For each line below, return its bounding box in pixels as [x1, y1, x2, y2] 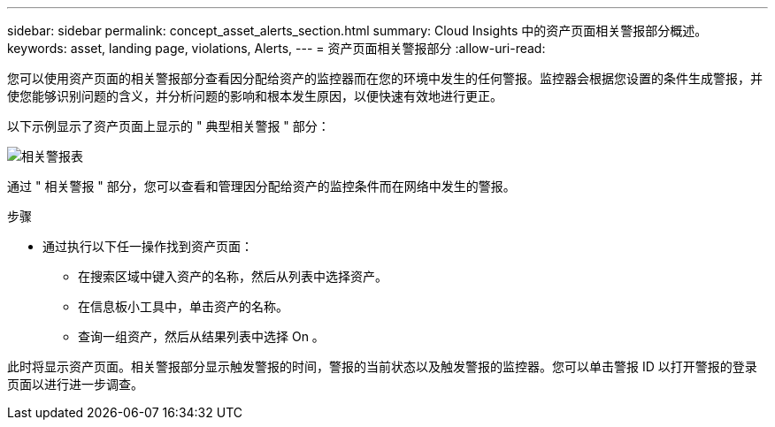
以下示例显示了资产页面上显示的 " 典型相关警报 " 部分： [7, 118, 330, 133]
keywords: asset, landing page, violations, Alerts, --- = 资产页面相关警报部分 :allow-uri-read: [7, 41, 546, 56]
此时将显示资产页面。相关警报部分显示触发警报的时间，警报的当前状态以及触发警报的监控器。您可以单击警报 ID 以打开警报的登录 [7, 359, 757, 374]
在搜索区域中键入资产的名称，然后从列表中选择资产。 [78, 269, 387, 284]
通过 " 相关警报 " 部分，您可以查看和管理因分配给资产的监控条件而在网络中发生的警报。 [7, 179, 516, 194]
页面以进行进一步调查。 [7, 377, 143, 392]
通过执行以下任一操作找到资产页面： [42, 239, 253, 254]
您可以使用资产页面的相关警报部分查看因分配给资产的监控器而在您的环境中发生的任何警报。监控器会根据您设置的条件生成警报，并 [7, 71, 763, 86]
